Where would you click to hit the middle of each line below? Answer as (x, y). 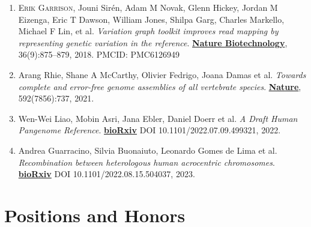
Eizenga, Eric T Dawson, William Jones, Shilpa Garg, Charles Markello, (151, 19)
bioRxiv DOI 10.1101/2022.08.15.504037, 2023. (107, 174)
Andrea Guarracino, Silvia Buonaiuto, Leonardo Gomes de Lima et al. (148, 150)
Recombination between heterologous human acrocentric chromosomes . (146, 162)
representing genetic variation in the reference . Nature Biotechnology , (153, 42)
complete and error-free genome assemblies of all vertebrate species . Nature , (160, 86)
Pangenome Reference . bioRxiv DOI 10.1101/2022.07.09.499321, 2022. (149, 130)
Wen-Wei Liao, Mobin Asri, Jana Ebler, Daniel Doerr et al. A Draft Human (158, 118)
